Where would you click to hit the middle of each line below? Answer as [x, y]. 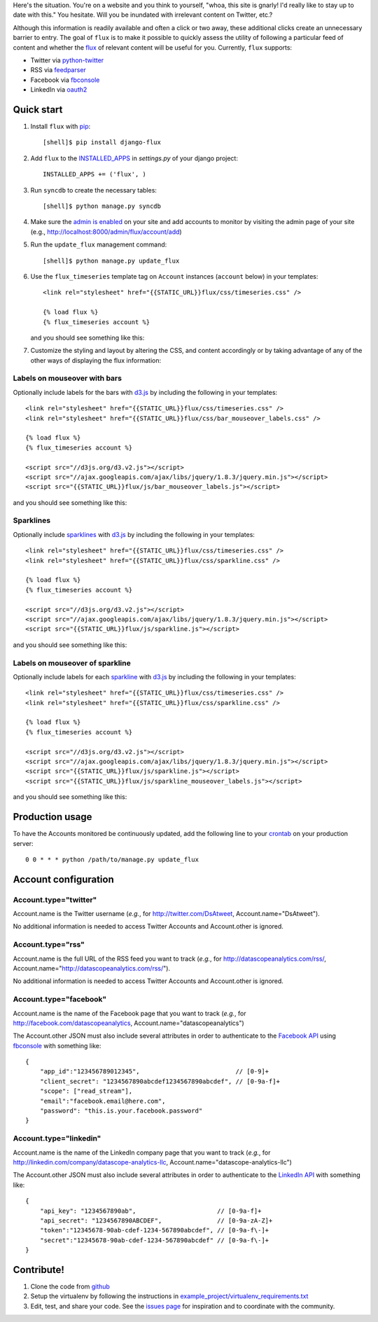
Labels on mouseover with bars [68, 378]
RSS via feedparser [58, 70]
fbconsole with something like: [57, 1045]
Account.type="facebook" [60, 999]
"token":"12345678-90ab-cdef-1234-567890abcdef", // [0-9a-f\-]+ [154, 1230]
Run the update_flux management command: [99, 244]
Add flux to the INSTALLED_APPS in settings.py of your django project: [134, 158]
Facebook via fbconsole [65, 80]
